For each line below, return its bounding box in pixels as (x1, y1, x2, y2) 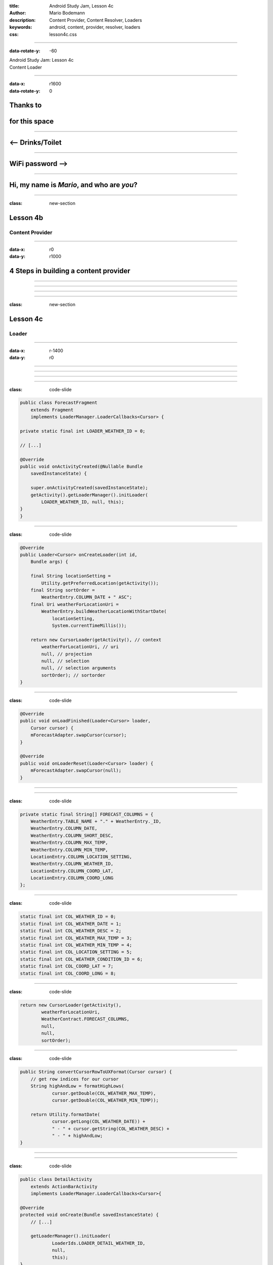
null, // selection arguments (41, 665, 116, 671)
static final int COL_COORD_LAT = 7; (20, 963, 114, 969)
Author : (9, 10, 26, 16)
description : (9, 17, 36, 23)
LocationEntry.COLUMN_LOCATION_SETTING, (30, 854, 132, 860)
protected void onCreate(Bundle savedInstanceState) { (20, 1212, 159, 1218)
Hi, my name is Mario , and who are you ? (9, 181, 138, 189)
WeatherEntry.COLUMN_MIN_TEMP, (30, 847, 108, 853)
